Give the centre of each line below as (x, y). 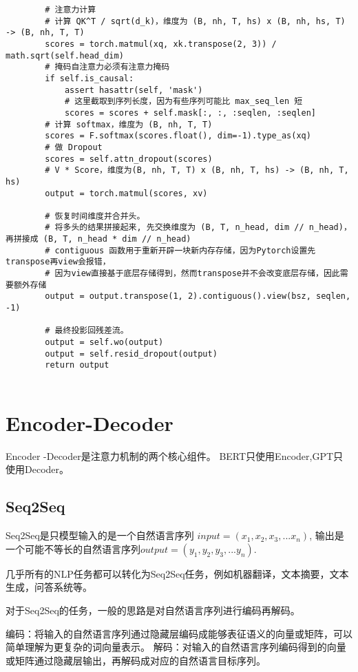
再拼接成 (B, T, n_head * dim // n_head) (98, 239)
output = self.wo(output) (104, 343)
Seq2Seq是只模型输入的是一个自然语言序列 (100, 535)
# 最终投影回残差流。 (87, 331)
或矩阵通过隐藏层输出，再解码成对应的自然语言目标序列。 (136, 660)
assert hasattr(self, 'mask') (134, 90)
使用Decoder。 (38, 469)
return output (77, 365)
